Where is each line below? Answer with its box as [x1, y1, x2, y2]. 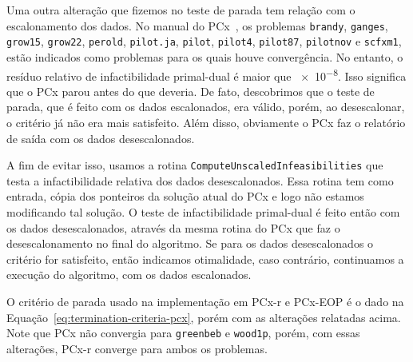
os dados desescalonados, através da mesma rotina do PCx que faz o [6, 219, 340, 236]
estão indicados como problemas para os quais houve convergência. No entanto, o [6, 48, 403, 65]
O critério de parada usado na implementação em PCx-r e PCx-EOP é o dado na [6, 292, 404, 309]
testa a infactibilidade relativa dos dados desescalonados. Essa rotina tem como [6, 172, 394, 189]
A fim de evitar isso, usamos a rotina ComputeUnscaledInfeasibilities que [6, 157, 383, 173]
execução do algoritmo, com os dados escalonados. [6, 266, 252, 283]
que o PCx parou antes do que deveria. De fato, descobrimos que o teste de [6, 82, 375, 99]
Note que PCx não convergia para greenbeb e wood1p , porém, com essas [6, 324, 360, 341]
